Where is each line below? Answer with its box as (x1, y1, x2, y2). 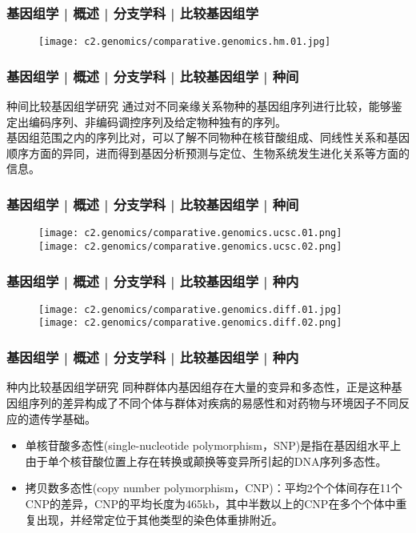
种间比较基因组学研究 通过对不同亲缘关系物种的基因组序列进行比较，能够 (6, 98, 391, 114)
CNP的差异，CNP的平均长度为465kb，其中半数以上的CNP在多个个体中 (25, 495, 396, 511)
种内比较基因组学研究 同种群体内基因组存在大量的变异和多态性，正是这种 (6, 379, 391, 395)
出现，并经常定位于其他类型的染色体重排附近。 (36, 511, 283, 527)
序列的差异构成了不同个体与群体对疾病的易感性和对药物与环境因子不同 (28, 394, 398, 411)
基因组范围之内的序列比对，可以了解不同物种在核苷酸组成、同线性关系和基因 (6, 129, 410, 146)
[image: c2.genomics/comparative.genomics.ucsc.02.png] (38, 240, 342, 252)
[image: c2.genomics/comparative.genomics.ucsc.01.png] (38, 227, 342, 239)
